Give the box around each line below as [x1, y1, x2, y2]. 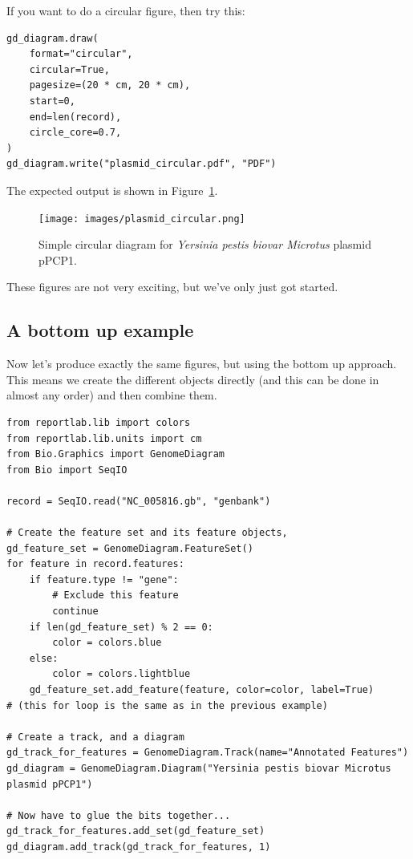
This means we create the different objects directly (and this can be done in [6, 371, 379, 387]
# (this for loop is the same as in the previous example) [6, 699, 328, 711]
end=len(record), [29, 111, 122, 123]
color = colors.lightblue [52, 668, 191, 680]
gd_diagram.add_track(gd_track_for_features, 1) [6, 841, 271, 853]
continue [52, 606, 99, 618]
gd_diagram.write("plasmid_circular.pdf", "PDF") [6, 158, 277, 170]
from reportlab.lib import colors [6, 416, 191, 428]
